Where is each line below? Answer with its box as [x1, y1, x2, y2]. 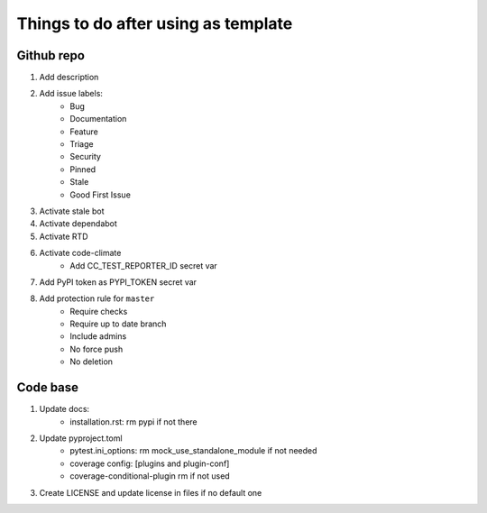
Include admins [69, 331, 127, 342]
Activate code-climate [39, 248, 122, 259]
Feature [69, 126, 98, 137]
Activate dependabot [39, 218, 117, 229]
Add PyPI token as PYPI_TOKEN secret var [39, 276, 198, 288]
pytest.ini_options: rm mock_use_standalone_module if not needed [69, 445, 317, 456]
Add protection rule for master [39, 293, 155, 304]
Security [69, 151, 101, 162]
